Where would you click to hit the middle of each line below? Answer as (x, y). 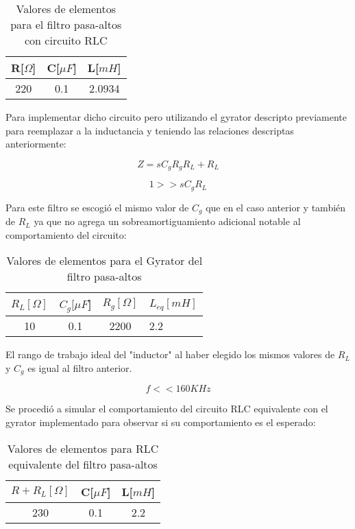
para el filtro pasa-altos (66, 24)
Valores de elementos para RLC (83, 448)
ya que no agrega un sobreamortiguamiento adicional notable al (167, 221)
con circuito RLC (66, 40)
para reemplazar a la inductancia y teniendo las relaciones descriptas (150, 130)
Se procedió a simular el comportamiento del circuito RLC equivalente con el (167, 409)
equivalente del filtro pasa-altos (83, 464)
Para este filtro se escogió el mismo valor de (97, 207)
